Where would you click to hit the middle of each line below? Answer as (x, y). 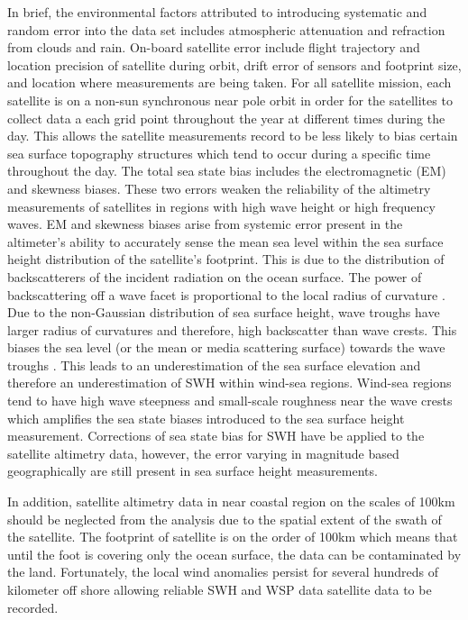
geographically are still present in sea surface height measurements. (193, 471)
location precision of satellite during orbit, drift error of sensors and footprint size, (234, 64)
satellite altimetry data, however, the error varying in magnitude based (203, 453)
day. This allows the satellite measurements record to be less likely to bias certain (233, 136)
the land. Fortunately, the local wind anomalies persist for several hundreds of (223, 572)
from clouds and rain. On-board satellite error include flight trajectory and (214, 47)
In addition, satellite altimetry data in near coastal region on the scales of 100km (231, 501)
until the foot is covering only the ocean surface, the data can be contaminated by (234, 554)
